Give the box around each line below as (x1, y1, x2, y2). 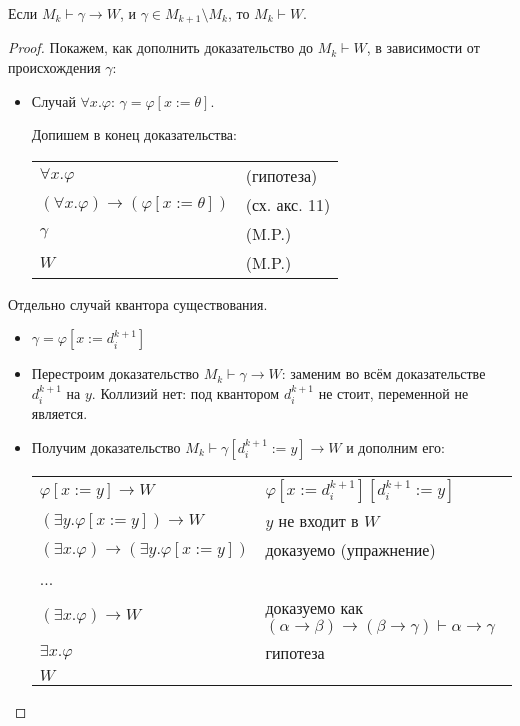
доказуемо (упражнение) (265, 538, 436, 562)
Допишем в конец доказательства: (31, 124, 237, 145)
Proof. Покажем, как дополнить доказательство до (8, 37, 314, 58)
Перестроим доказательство (31, 363, 200, 384)
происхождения (8, 57, 101, 78)
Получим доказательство (31, 437, 181, 458)
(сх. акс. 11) (245, 192, 331, 216)
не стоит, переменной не (318, 383, 469, 404)
